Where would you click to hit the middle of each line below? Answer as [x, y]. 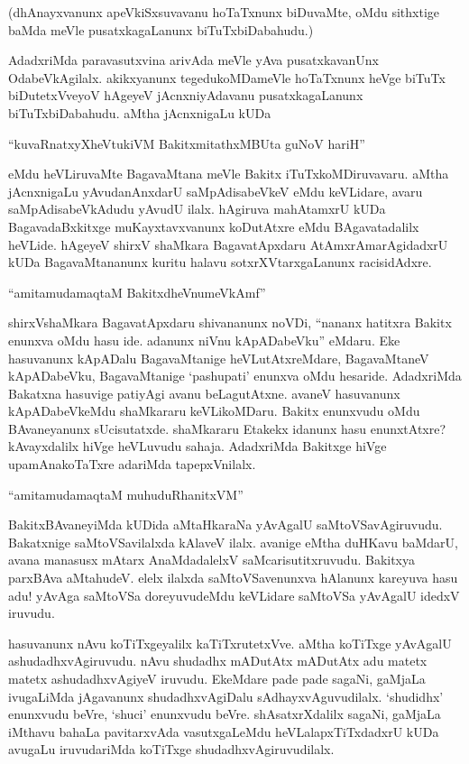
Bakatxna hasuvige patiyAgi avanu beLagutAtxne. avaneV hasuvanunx [204, 393]
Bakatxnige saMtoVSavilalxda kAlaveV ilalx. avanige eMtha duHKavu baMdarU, [233, 542]
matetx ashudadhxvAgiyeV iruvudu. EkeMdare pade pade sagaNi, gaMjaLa [217, 678]
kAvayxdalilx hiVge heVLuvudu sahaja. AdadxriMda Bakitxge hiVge [198, 446]
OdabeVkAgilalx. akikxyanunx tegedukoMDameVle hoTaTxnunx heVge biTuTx [227, 77]
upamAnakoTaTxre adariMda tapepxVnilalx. [132, 464]
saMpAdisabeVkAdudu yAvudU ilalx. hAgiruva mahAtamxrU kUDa [197, 209]
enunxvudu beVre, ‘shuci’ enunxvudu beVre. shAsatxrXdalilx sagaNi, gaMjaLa [225, 714]
